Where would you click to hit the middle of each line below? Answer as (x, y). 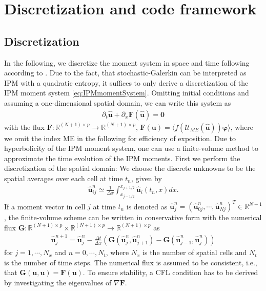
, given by (146, 178)
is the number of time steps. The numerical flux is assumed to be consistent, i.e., (131, 262)
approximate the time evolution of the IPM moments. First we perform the (122, 158)
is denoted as (147, 206)
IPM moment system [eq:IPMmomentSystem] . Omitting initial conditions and (127, 93)
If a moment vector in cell (45, 206)
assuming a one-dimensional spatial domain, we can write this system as (118, 102)
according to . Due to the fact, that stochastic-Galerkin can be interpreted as (125, 73)
